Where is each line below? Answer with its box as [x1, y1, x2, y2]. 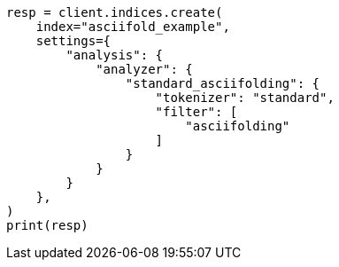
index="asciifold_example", [35, 20, 230, 34]
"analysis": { [65, 48, 164, 62]
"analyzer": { [96, 62, 193, 76]
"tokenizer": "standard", [155, 90, 335, 105]
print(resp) [6, 218, 89, 232]
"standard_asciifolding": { [125, 76, 320, 90]
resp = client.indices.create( [6, 5, 223, 20]
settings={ [35, 34, 112, 48]
